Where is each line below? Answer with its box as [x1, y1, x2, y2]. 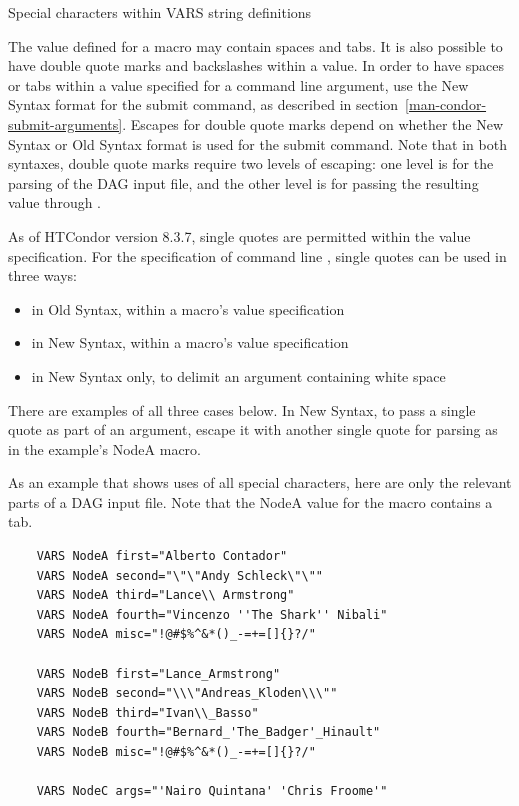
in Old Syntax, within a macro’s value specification [31, 298, 345, 319]
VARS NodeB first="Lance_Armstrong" [36, 666, 281, 681]
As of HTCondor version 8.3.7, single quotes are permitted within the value [8, 225, 471, 246]
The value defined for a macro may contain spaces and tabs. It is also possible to [8, 35, 503, 56]
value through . [8, 192, 102, 213]
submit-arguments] [8, 113, 123, 134]
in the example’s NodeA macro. [8, 438, 201, 459]
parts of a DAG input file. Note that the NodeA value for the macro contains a [8, 491, 493, 512]
